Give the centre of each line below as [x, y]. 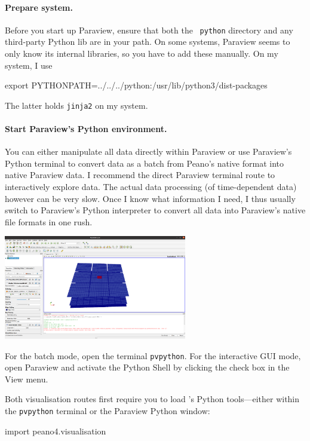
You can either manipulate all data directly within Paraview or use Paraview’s [148, 151]
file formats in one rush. [49, 221]
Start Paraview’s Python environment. [86, 129]
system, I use [29, 65]
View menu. [27, 379]
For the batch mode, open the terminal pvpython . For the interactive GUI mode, [153, 355]
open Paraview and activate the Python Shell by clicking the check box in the [147, 367]
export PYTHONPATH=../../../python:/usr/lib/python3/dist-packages [136, 85]
